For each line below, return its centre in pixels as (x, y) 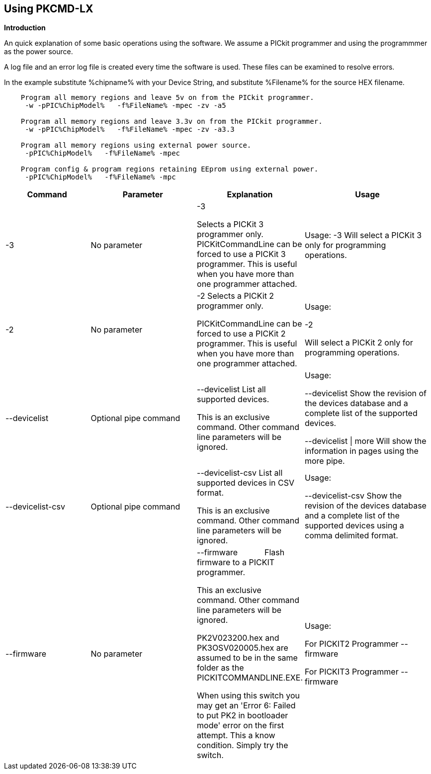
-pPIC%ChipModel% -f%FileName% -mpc (100, 177)
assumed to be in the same (247, 658)
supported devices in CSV (246, 483)
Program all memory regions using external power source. (136, 145)
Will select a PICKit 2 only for (359, 343)
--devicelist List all (231, 389)
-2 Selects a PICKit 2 (236, 296)
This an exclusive (229, 590)
